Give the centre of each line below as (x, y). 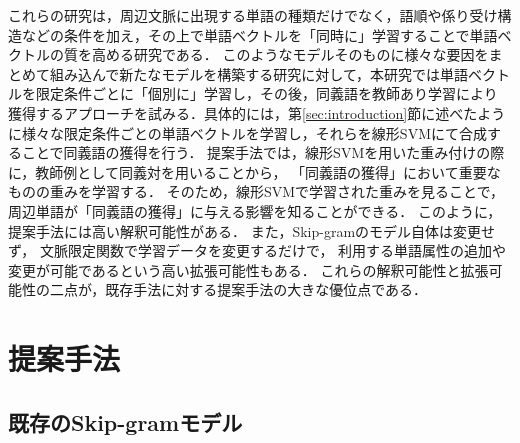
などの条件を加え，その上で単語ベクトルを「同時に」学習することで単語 (259, 34)
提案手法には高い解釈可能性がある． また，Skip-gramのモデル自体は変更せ (252, 230)
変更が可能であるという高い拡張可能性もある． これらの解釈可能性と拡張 (248, 269)
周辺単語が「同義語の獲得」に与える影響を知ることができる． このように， (255, 210)
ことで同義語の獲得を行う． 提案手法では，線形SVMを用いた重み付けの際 (263, 152)
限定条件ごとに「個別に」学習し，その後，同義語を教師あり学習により (266, 93)
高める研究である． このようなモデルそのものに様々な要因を (290, 54)
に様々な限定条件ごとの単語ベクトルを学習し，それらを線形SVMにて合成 (247, 132)
